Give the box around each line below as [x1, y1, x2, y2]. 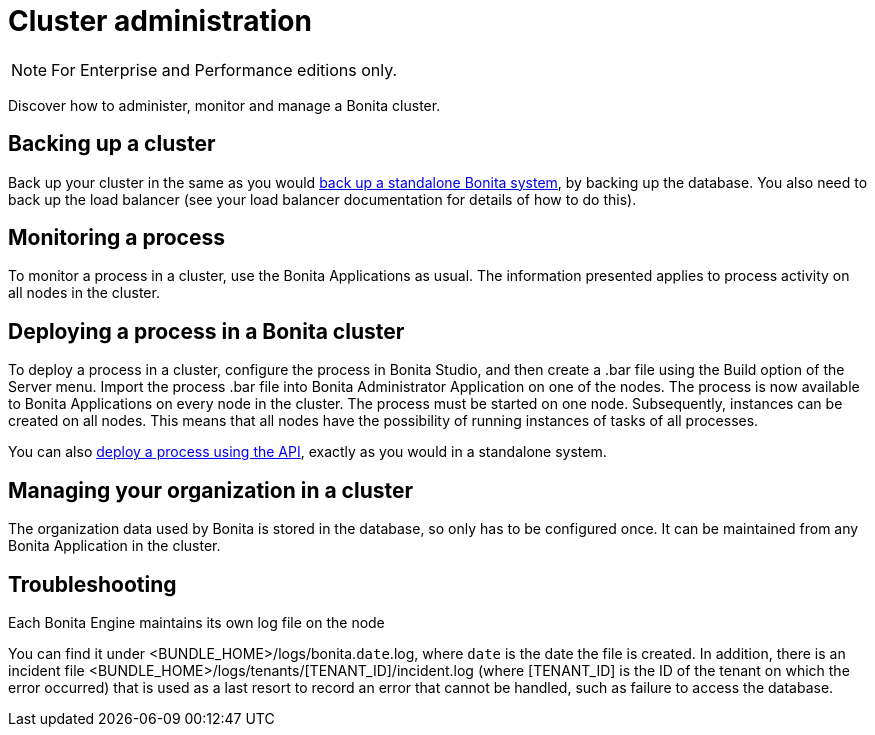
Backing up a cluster [8, 131, 216, 157]
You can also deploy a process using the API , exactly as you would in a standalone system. [8, 443, 607, 461]
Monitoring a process [8, 225, 225, 251]
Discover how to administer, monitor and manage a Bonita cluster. [8, 96, 441, 114]
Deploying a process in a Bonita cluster [8, 318, 405, 344]
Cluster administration [8, 4, 312, 38]
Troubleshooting [8, 571, 177, 597]
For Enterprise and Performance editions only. [51, 59, 398, 80]
